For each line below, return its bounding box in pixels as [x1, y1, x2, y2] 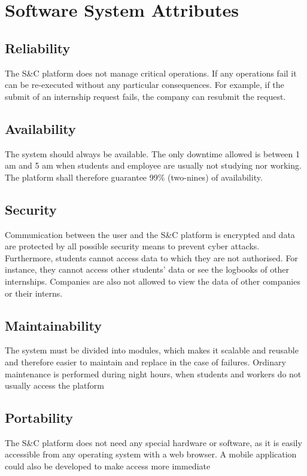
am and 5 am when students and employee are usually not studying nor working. [5, 159, 302, 172]
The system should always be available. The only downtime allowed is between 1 [5, 147, 300, 160]
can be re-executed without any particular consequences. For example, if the [5, 78, 284, 91]
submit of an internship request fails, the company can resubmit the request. [5, 90, 286, 102]
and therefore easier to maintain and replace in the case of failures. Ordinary [5, 355, 286, 368]
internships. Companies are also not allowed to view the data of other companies [5, 274, 300, 287]
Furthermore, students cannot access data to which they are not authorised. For [5, 251, 298, 264]
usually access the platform [5, 379, 104, 392]
